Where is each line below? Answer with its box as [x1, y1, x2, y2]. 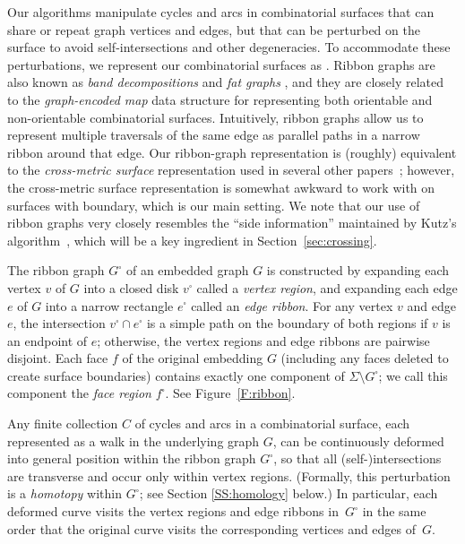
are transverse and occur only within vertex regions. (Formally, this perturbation [7, 466, 451, 485]
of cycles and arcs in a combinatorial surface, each [134, 414, 410, 433]
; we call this [378, 366, 448, 384]
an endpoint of [7, 331, 88, 350]
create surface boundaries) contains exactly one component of [7, 366, 345, 384]
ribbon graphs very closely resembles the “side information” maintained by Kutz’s [7, 213, 457, 232]
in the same [362, 502, 426, 521]
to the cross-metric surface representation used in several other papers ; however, [7, 160, 455, 179]
